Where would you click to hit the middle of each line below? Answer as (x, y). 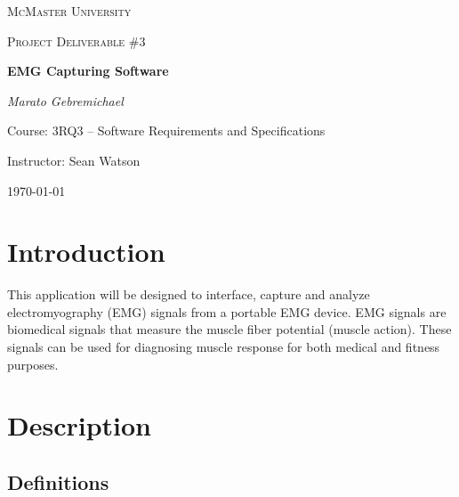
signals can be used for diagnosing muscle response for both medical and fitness (224, 347)
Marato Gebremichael (65, 100)
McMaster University (69, 11)
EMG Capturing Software (88, 71)
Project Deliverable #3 (76, 41)
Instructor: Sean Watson (74, 160)
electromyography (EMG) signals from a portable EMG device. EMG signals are (227, 311)
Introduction (86, 252)
